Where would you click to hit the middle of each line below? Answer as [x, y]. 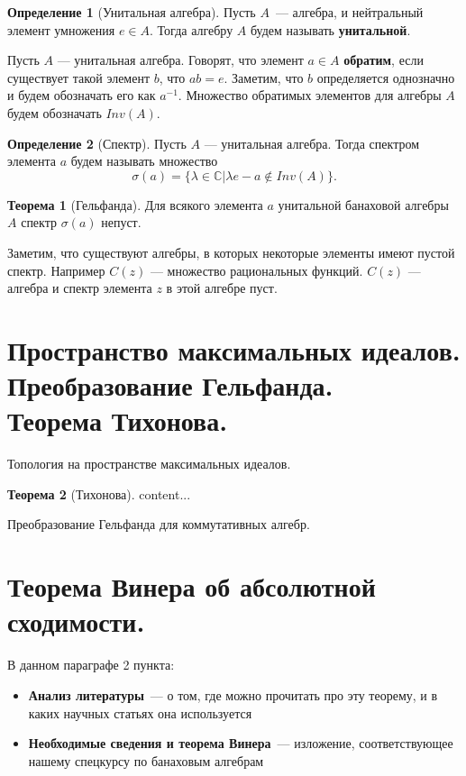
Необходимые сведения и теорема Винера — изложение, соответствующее [241, 743]
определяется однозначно [386, 77]
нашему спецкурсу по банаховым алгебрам [146, 760]
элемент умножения [61, 29]
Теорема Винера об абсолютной [192, 586]
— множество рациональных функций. [256, 270]
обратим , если [384, 60]
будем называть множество [144, 161]
